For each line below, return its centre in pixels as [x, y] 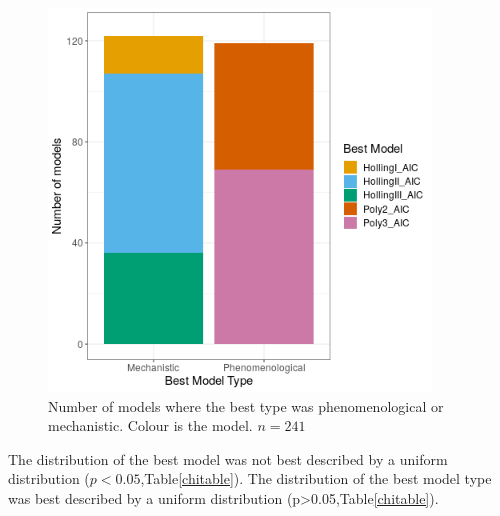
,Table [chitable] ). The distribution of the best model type [316, 478]
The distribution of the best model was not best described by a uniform [228, 458]
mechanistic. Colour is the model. [150, 425]
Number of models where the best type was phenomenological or [246, 405]
